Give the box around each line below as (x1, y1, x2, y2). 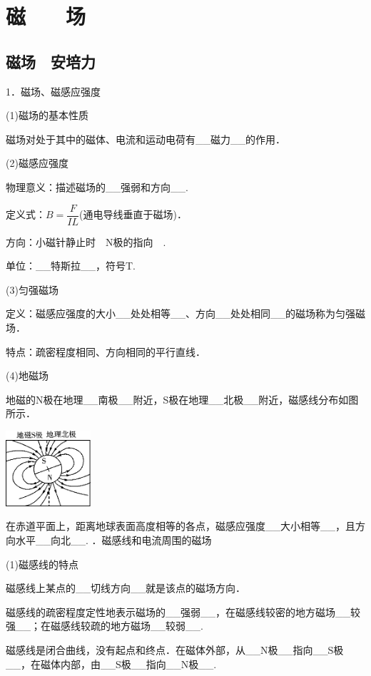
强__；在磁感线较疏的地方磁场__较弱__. (6, 618, 203, 633)
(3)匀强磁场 (6, 282, 59, 297)
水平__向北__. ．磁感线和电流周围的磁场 (15, 533, 212, 548)
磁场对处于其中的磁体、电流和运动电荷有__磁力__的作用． (6, 131, 285, 146)
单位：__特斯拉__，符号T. (6, 258, 136, 273)
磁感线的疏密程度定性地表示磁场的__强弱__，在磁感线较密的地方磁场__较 (6, 604, 360, 619)
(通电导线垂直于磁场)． (79, 207, 187, 222)
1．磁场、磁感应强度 (6, 83, 101, 98)
